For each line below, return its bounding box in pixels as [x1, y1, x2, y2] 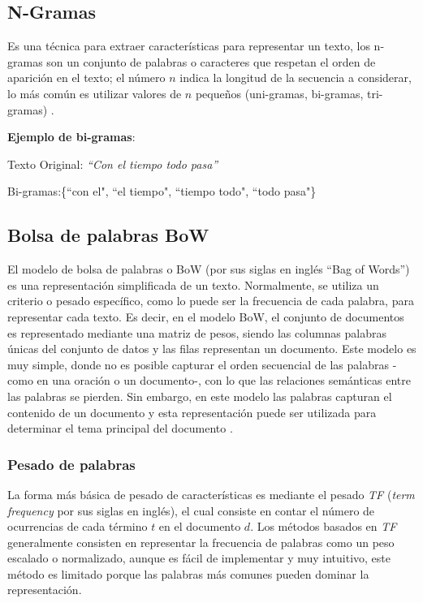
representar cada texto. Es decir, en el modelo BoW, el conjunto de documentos [7, 308, 404, 325]
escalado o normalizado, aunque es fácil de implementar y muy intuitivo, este [7, 549, 391, 566]
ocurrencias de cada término [7, 518, 148, 535]
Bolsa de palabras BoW [7, 222, 209, 248]
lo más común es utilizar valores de [7, 84, 182, 101]
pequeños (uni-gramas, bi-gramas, [195, 84, 364, 101]
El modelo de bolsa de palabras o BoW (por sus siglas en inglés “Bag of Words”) [7, 261, 410, 278]
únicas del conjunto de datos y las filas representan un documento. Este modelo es [7, 340, 417, 357]
